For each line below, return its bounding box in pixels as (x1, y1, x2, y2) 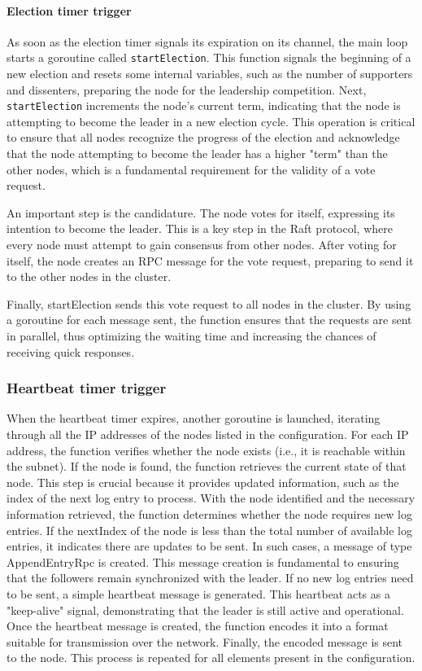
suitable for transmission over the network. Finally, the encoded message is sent (7, 633, 403, 650)
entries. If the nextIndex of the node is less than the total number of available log (7, 521, 412, 538)
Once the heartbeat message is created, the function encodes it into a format (7, 617, 389, 634)
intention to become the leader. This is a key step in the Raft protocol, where (7, 220, 393, 237)
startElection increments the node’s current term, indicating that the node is (7, 97, 401, 114)
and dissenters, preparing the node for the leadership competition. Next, (7, 81, 367, 98)
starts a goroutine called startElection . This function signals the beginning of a (7, 49, 411, 66)
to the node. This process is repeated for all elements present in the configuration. (7, 649, 415, 666)
